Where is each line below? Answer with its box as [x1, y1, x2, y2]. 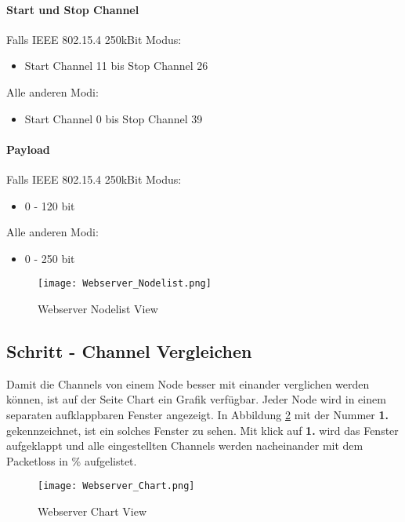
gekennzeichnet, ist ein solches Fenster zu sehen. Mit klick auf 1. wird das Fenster [6, 422, 399, 438]
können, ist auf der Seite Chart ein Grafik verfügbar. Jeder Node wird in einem [6, 391, 386, 407]
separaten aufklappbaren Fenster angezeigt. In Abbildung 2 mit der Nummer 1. [6, 406, 389, 422]
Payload [6, 141, 50, 157]
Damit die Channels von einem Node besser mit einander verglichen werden [6, 375, 370, 392]
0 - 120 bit [24, 197, 75, 214]
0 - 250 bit [24, 250, 75, 266]
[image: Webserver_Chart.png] [38, 480, 195, 492]
